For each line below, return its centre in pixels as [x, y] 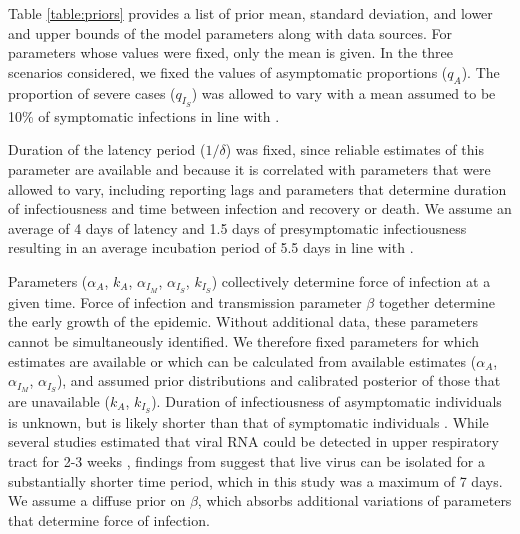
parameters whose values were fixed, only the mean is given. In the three [230, 52]
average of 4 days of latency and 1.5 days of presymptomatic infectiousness [237, 227]
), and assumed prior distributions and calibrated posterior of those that [278, 380]
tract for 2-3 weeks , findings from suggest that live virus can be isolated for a [247, 461]
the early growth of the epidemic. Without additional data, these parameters [243, 321]
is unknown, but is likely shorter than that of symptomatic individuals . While [248, 421]
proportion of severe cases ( [92, 92]
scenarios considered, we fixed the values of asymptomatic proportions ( [228, 71]
